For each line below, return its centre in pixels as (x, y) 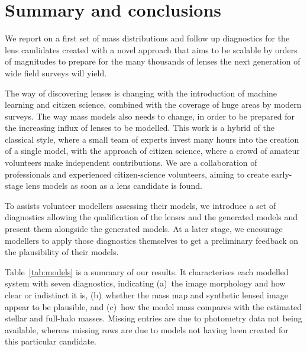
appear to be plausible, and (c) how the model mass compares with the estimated (153, 306)
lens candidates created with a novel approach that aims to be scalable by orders (151, 49)
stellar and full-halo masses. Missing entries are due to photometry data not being (153, 318)
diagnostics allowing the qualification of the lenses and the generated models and (151, 217)
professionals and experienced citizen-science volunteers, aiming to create (137, 174)
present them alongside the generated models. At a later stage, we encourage (144, 229)
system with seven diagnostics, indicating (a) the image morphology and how (145, 283)
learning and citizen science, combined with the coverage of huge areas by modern (153, 104)
